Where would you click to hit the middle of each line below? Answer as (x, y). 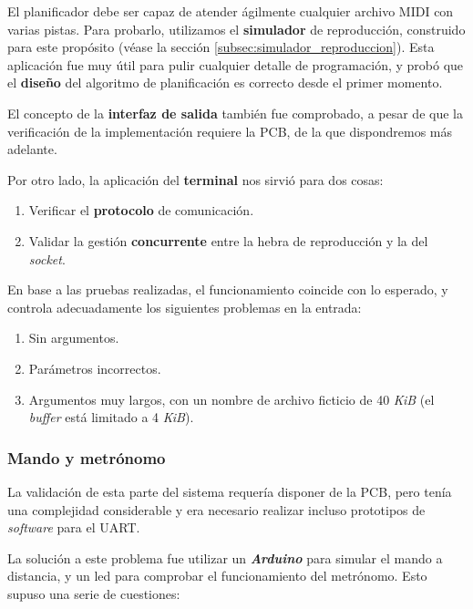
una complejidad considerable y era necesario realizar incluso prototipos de (216, 509)
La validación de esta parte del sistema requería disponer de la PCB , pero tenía (230, 491)
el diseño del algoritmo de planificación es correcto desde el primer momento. (225, 83)
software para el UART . (74, 527)
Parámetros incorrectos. (95, 368)
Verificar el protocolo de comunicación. (141, 210)
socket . (47, 258)
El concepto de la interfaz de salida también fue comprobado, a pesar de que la (235, 113)
